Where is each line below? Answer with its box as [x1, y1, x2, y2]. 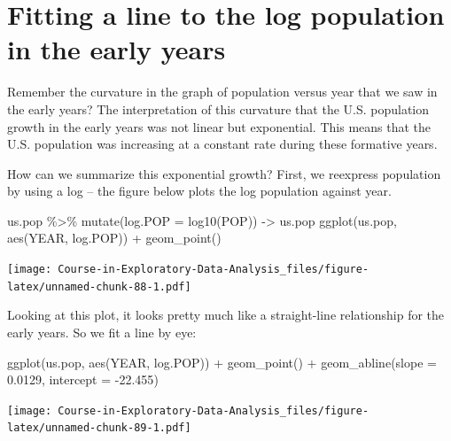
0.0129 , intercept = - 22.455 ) [7, 370, 159, 389]
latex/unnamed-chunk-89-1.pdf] [7, 422, 191, 435]
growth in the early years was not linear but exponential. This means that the [7, 117, 432, 135]
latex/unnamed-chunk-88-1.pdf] [7, 280, 191, 293]
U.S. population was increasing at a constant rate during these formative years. [7, 135, 438, 153]
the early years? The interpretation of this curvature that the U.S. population [7, 99, 430, 118]
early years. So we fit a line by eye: [7, 322, 197, 341]
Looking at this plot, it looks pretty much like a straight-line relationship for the [7, 306, 445, 324]
